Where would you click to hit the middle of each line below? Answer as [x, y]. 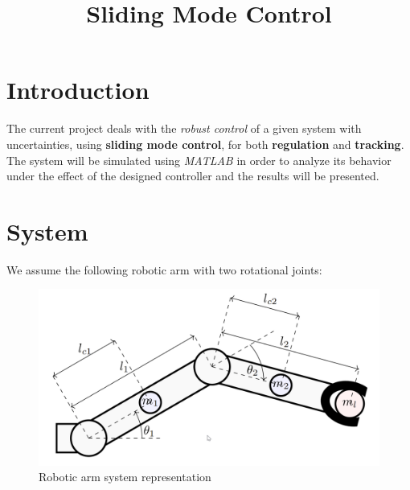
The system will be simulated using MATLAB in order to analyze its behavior [199, 160]
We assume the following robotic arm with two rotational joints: [164, 269]
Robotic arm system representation [125, 477]
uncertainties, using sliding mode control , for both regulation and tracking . [205, 144]
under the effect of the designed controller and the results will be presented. [193, 176]
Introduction [78, 90]
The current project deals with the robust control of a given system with [184, 128]
